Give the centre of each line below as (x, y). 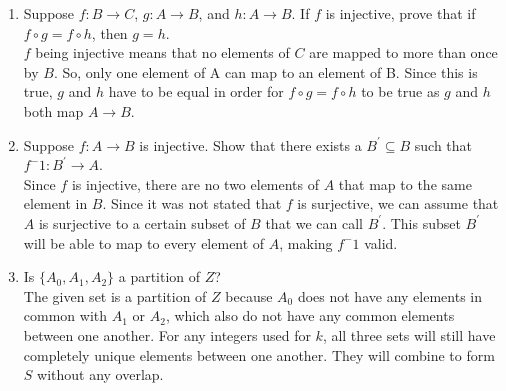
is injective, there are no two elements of (195, 183)
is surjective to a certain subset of (142, 222)
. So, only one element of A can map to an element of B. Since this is (265, 71)
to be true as (400, 91)
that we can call (314, 222)
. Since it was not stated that (192, 203)
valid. (381, 242)
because (249, 295)
